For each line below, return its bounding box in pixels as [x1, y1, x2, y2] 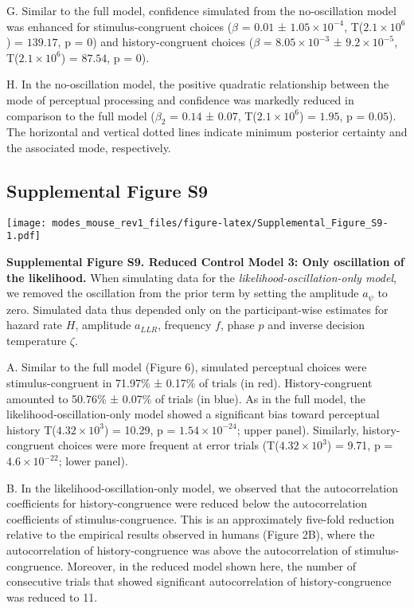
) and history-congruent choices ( [92, 33, 254, 50]
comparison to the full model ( [6, 107, 155, 124]
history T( [6, 421, 57, 437]
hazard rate [6, 316, 63, 333]
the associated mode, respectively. [6, 139, 171, 155]
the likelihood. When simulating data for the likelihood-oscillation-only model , [6, 269, 396, 285]
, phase [220, 316, 255, 333]
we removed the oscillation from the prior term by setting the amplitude [6, 284, 359, 301]
